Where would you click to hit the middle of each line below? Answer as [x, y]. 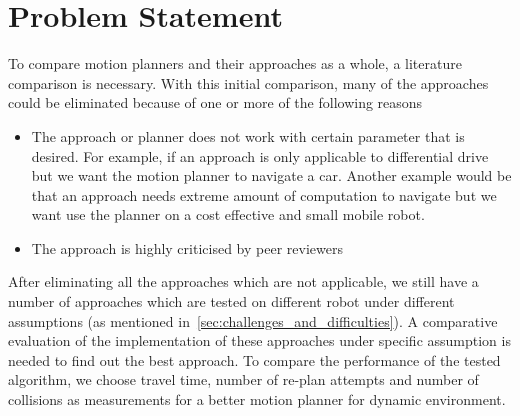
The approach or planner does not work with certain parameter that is [248, 135]
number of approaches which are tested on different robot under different [231, 301]
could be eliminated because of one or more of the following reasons [215, 102]
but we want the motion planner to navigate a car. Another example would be [271, 175]
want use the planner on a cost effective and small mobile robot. [228, 214]
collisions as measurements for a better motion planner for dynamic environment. [257, 399]
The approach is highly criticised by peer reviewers [187, 247]
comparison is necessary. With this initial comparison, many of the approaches [248, 82]
